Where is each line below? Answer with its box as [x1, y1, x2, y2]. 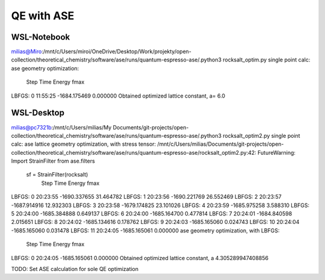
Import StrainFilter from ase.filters [11, 157, 96, 165]
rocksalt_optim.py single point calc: [223, 56, 311, 63]
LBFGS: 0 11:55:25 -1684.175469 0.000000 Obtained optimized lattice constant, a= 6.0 [11, 92, 226, 99]
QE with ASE [11, 9, 75, 22]
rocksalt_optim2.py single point [223, 132, 300, 139]
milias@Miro [11, 48, 42, 55]
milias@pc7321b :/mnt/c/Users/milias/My [11, 123, 112, 131]
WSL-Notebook [11, 32, 70, 42]
